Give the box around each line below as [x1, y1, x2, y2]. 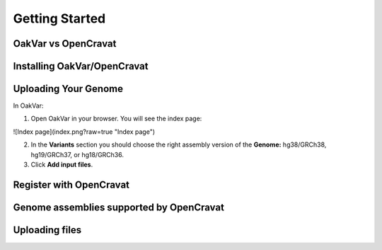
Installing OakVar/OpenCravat [13, 60, 149, 72]
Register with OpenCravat [13, 178, 130, 191]
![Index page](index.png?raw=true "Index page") [13, 127, 156, 136]
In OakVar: [13, 101, 44, 110]
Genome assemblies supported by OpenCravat [13, 201, 224, 213]
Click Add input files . [30, 160, 93, 169]
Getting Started [13, 11, 106, 26]
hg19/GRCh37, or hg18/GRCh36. [30, 150, 124, 159]
